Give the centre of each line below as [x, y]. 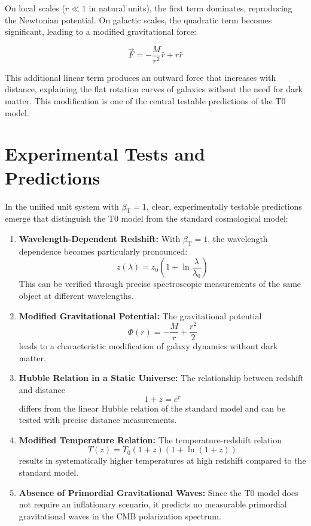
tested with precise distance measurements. [98, 420]
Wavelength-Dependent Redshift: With [100, 238]
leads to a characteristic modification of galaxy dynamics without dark [148, 346]
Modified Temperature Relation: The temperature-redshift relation [150, 439]
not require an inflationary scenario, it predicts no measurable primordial [153, 504]
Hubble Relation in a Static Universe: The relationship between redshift [161, 378]
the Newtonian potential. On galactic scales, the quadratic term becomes [138, 19]
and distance [42, 390]
